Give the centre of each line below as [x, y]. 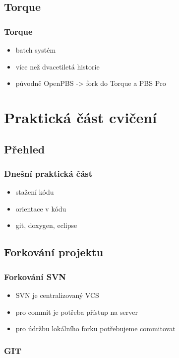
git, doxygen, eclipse [46, 225]
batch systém [36, 50]
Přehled [25, 149]
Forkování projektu [54, 252]
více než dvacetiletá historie [58, 66]
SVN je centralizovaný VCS [57, 295]
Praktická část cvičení [81, 117]
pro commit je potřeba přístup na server [77, 312]
